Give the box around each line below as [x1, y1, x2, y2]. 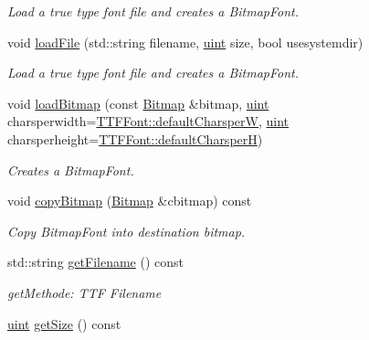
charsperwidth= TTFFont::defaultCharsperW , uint [7, 112, 290, 131]
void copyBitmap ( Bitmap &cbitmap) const [7, 191, 252, 210]
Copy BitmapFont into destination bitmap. [7, 221, 246, 240]
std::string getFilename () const [7, 252, 184, 271]
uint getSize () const [7, 313, 121, 333]
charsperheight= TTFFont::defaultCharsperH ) [7, 129, 263, 148]
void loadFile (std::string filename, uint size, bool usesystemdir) [7, 32, 364, 51]
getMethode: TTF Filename [7, 282, 162, 302]
